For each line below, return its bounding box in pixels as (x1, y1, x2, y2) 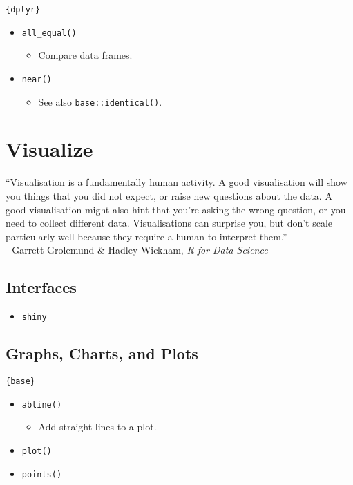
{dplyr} (6, 5, 41, 15)
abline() (21, 399, 62, 410)
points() (21, 469, 62, 479)
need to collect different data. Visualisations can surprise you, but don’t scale (6, 216, 333, 230)
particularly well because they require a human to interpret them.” (6, 229, 287, 243)
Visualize (6, 135, 93, 163)
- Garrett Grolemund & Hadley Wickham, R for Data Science (6, 242, 268, 257)
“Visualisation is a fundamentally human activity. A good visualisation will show (6, 175, 347, 189)
